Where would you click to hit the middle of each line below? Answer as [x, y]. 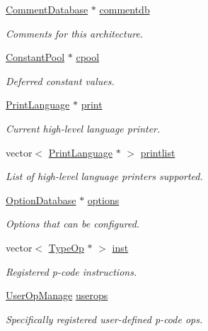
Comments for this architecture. [75, 33]
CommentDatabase [47, 9]
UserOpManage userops [57, 295]
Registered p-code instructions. [71, 271]
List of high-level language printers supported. [104, 176]
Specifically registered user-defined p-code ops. [104, 319]
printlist [158, 152]
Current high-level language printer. [83, 128]
